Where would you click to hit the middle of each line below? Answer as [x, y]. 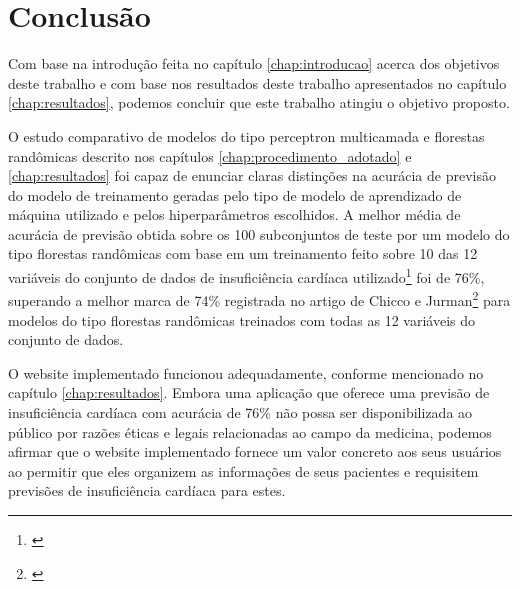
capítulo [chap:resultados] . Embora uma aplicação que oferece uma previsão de [249, 392]
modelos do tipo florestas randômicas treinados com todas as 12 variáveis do [242, 319]
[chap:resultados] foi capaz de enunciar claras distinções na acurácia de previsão [252, 175]
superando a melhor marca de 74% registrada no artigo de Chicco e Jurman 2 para [259, 298]
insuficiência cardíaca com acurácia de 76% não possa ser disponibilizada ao [240, 411]
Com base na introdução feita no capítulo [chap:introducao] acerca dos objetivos [254, 63]
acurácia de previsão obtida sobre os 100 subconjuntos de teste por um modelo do [259, 233]
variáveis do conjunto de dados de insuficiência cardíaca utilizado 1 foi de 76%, [246, 275]
